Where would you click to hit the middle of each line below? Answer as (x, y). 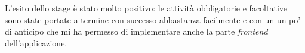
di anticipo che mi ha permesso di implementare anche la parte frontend (136, 31)
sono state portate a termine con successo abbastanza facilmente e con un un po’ (153, 19)
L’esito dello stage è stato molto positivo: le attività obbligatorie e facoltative (146, 8)
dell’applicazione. (36, 43)
